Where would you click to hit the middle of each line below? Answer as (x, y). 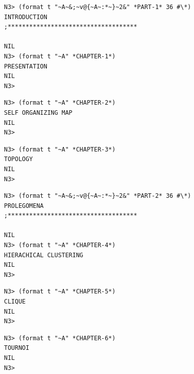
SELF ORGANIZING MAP (38, 113)
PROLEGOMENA (24, 206)
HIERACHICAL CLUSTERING (44, 255)
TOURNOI (17, 348)
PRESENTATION (26, 66)
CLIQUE (15, 302)
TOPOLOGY (19, 159)
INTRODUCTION (26, 17)
